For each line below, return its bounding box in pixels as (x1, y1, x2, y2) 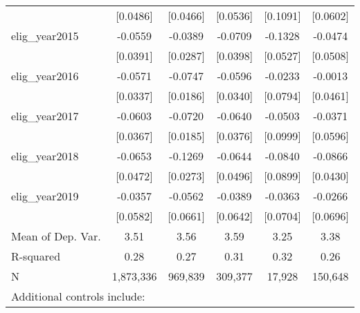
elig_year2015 (11, 28, 79, 44)
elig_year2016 (11, 68, 79, 84)
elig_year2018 (11, 148, 79, 164)
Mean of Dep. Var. (11, 228, 101, 244)
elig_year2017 (11, 108, 79, 124)
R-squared (11, 248, 61, 264)
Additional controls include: (11, 288, 145, 304)
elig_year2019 (11, 188, 79, 204)
